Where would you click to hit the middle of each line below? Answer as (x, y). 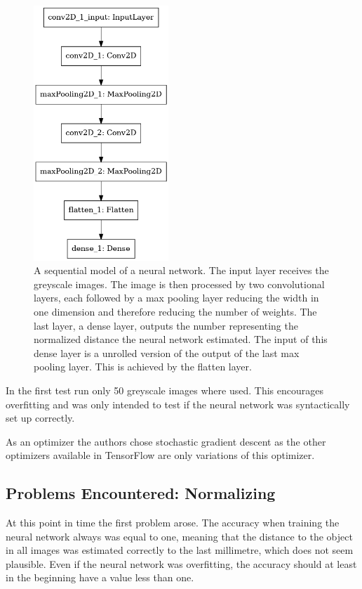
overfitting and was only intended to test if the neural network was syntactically (178, 404)
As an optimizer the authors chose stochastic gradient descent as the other (166, 441)
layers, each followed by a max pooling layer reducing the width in (176, 298)
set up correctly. (40, 418)
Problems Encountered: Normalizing (141, 493)
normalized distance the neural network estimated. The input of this (181, 339)
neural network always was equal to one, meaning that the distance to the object (179, 536)
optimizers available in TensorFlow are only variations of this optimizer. (160, 455)
